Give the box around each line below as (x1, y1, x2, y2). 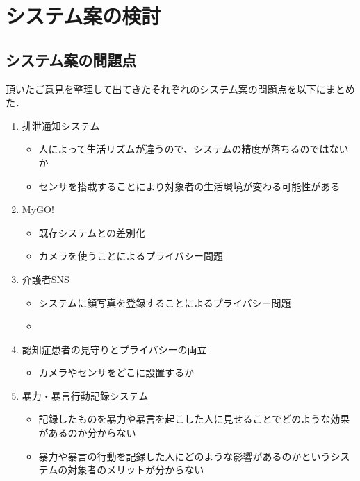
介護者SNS (22, 271, 69, 286)
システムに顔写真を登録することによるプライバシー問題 (38, 295, 291, 310)
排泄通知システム (22, 118, 100, 133)
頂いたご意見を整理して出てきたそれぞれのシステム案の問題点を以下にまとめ (6, 81, 355, 96)
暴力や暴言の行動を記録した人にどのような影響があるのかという (38, 448, 331, 463)
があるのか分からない (38, 425, 136, 440)
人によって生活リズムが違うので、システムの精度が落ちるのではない (38, 142, 349, 156)
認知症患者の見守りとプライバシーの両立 (22, 341, 207, 356)
